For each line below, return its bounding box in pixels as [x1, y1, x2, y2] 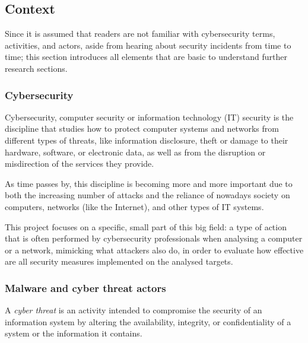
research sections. [5, 62, 68, 74]
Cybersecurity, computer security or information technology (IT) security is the [5, 110, 294, 123]
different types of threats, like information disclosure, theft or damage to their [5, 134, 288, 146]
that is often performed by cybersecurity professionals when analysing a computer [5, 232, 303, 244]
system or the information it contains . [5, 327, 142, 339]
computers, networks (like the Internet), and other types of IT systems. [5, 200, 264, 212]
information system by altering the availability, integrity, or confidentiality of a [5, 315, 291, 328]
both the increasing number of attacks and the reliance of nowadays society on [5, 189, 290, 201]
